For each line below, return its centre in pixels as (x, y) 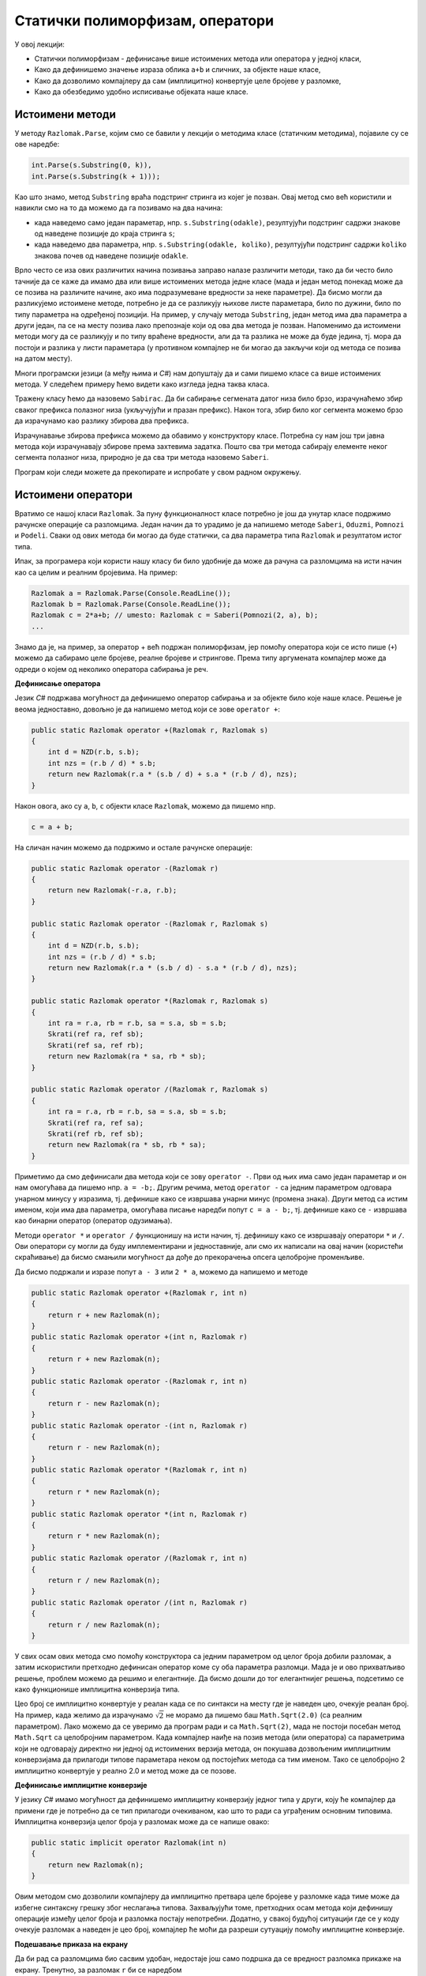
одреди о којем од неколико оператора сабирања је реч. (111, 669)
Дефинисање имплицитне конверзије (81, 1785)
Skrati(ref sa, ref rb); (96, 1045)
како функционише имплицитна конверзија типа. (97, 1689)
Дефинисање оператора (58, 683)
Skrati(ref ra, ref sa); (96, 1123)
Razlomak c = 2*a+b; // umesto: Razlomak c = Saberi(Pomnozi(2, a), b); (175, 615)
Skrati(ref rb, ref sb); (96, 1133)
